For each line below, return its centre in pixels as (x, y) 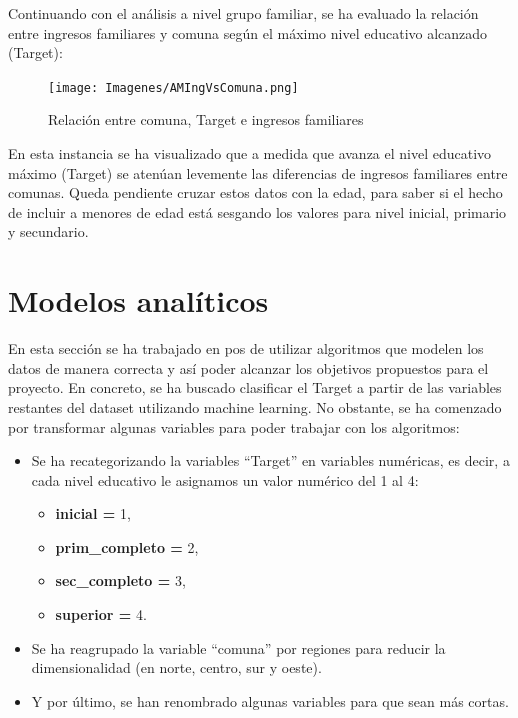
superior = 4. (101, 614)
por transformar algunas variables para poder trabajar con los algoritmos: (234, 426)
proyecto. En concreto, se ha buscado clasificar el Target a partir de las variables (255, 387)
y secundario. (48, 231)
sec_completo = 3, (120, 580)
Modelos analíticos (138, 300)
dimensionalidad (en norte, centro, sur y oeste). (176, 667)
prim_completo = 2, (127, 546)
